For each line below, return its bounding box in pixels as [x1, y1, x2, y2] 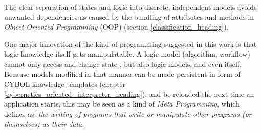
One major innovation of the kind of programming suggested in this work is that [4, 38, 257, 49]
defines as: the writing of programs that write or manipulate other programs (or [4, 108, 252, 119]
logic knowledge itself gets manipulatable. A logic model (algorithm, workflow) [4, 48, 250, 59]
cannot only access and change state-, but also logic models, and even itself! [4, 58, 242, 69]
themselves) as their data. [4, 118, 84, 129]
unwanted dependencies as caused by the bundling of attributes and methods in [4, 11, 254, 22]
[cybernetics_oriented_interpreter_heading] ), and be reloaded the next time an [4, 88, 254, 99]
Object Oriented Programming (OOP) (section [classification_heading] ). [4, 21, 229, 32]
